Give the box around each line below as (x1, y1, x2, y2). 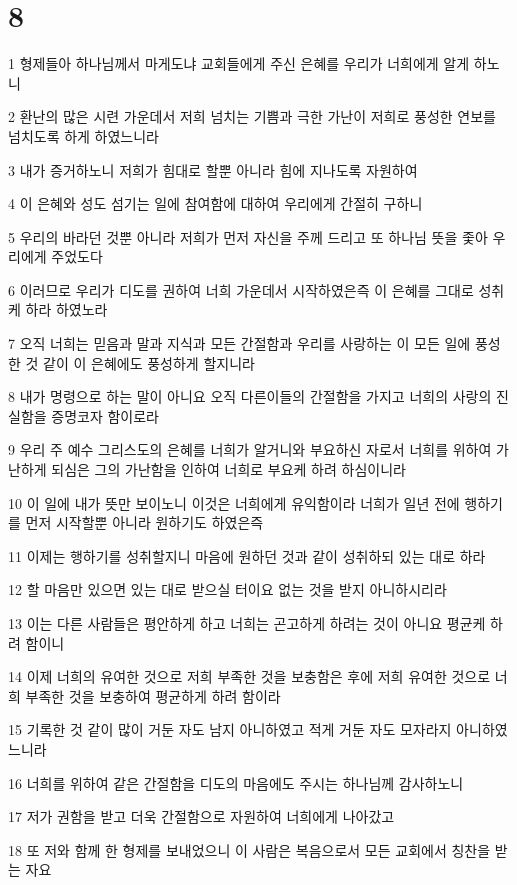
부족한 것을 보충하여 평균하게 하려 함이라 (25, 685, 281, 706)
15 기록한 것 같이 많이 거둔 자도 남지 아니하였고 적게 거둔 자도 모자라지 (8, 719, 452, 740)
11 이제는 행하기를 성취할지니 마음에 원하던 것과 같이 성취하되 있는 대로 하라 (8, 545, 486, 566)
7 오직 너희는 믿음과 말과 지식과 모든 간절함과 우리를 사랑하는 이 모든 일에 (8, 333, 471, 354)
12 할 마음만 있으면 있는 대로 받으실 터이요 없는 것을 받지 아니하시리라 (8, 579, 447, 600)
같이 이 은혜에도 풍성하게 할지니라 (43, 352, 255, 373)
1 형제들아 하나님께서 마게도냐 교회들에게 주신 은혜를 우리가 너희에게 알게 (8, 53, 470, 74)
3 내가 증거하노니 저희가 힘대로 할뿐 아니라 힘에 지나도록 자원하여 (8, 159, 418, 180)
